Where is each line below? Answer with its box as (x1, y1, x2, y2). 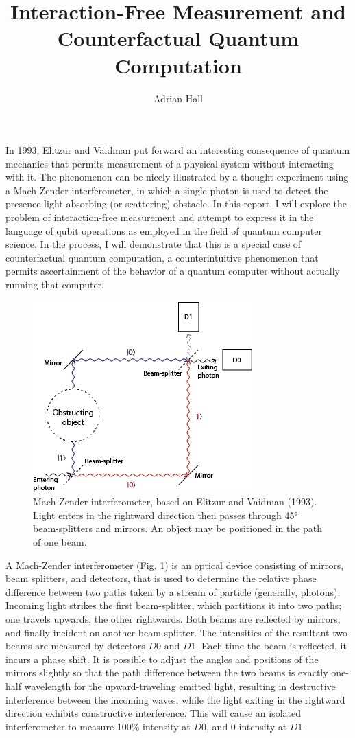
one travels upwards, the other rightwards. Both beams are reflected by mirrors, (5, 611, 341, 625)
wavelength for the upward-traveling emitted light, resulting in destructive (24, 678, 336, 693)
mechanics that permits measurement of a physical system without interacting (5, 156, 334, 170)
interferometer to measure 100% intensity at (5, 719, 191, 733)
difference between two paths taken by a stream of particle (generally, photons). (5, 584, 341, 599)
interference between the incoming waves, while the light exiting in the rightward (5, 692, 345, 706)
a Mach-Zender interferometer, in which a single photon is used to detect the (5, 183, 328, 197)
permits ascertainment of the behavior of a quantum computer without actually (5, 264, 340, 278)
